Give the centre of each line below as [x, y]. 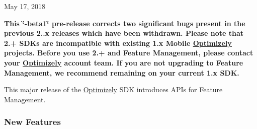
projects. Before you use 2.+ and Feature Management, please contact [129, 53]
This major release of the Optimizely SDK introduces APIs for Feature [113, 89]
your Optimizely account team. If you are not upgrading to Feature [124, 62]
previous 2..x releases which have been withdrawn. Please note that [124, 33]
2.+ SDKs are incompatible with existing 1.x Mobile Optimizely [118, 43]
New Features [32, 122]
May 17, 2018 [25, 6]
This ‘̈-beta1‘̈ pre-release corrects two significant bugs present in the [125, 23]
